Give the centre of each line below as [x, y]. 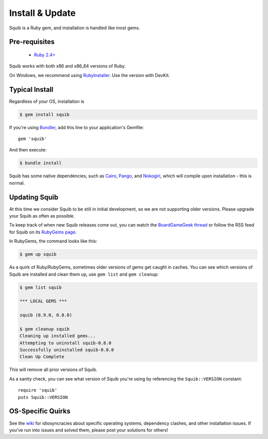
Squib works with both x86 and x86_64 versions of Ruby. [67, 66]
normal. [17, 183]
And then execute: [28, 150]
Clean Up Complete [42, 357]
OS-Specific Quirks [40, 411]
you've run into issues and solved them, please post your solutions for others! [89, 430]
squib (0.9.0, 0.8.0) [46, 315]
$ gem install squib [44, 114]
